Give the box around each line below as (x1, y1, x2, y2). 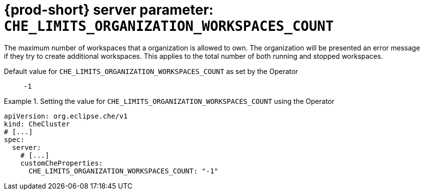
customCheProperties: (20, 159, 103, 167)
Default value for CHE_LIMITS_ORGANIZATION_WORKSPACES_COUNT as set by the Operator (4, 67, 298, 75)
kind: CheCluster (4, 120, 70, 128)
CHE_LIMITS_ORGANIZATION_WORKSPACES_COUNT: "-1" (28, 167, 219, 175)
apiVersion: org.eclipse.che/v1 (4, 112, 128, 120)
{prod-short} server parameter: (4, 1, 214, 18)
